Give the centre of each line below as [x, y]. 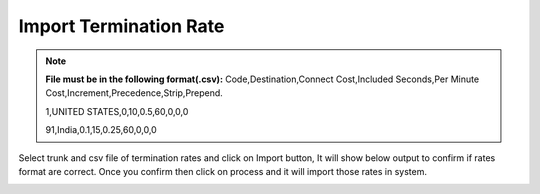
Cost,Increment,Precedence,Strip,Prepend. [134, 93]
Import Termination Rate [121, 26]
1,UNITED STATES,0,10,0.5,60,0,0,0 [117, 111]
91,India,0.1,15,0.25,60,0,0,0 [101, 130]
